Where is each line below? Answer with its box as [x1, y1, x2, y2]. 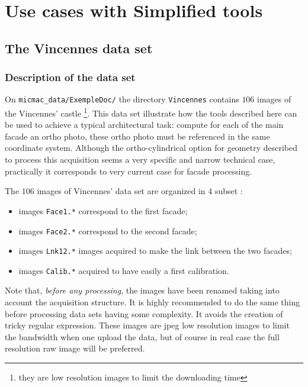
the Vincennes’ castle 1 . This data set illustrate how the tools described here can [5, 105, 297, 119]
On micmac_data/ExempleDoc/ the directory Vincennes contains [5, 93, 239, 105]
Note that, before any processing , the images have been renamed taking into [5, 284, 280, 296]
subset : [214, 185, 243, 197]
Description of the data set [5, 70, 136, 85]
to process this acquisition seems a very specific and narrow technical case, [5, 153, 275, 166]
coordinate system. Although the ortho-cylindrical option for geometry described [5, 141, 298, 154]
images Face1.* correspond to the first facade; [18, 204, 188, 217]
